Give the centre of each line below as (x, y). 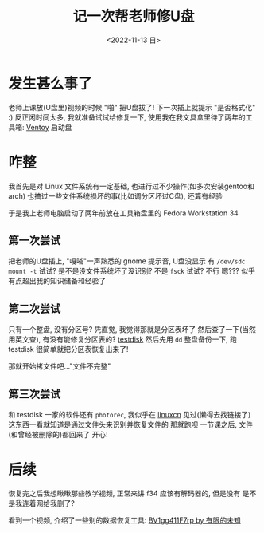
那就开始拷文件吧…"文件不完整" (60, 366)
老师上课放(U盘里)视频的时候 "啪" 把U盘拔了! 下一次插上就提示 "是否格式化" (132, 107)
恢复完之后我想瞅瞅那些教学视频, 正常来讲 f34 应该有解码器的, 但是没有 (124, 493)
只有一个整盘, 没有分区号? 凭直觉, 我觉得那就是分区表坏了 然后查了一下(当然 (132, 330)
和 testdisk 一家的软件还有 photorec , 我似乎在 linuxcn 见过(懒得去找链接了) (130, 415)
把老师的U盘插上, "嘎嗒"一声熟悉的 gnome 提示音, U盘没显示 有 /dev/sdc (127, 261)
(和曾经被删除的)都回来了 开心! (58, 435)
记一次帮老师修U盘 (134, 16)
